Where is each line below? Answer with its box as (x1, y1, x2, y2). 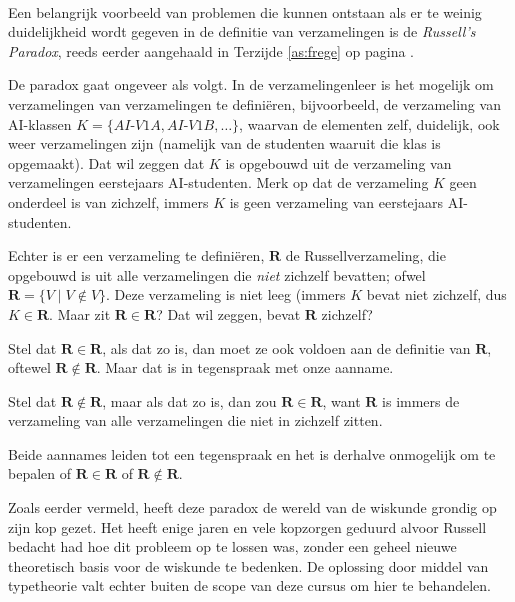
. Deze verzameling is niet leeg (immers (106, 284, 346, 305)
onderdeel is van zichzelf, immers (8, 191, 209, 212)
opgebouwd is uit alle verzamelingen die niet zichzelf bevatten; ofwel (8, 264, 426, 285)
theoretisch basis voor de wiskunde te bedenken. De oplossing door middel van (8, 555, 489, 576)
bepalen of (8, 463, 72, 484)
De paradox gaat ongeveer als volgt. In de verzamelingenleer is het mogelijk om (8, 74, 494, 95)
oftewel (8, 357, 51, 378)
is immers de (382, 390, 460, 411)
